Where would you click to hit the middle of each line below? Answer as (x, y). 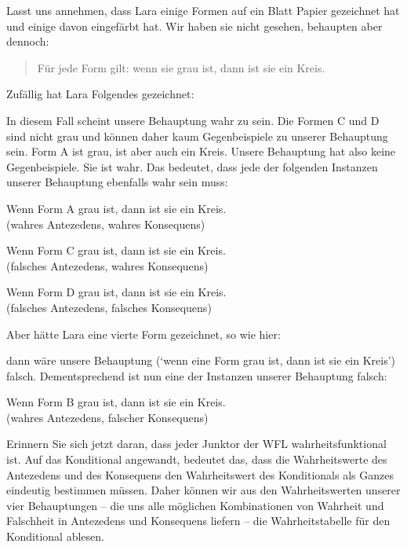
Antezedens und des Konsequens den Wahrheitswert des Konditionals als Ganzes (200, 474)
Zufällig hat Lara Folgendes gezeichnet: (100, 94)
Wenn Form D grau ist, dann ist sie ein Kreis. (116, 292)
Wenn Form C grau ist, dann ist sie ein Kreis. (116, 250)
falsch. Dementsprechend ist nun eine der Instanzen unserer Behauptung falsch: (197, 375)
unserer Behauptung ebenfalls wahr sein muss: (117, 182)
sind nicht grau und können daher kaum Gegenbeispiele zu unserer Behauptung (197, 136)
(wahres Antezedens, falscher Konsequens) (107, 417)
